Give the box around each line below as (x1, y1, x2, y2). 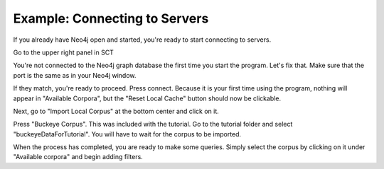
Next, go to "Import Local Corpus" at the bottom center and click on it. (13, 107, 220, 115)
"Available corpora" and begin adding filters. (13, 153, 144, 161)
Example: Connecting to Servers (13, 11, 209, 26)
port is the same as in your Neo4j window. (13, 71, 137, 79)
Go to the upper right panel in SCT (13, 48, 114, 57)
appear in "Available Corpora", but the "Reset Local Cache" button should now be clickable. (13, 94, 281, 103)
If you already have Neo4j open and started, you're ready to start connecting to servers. (13, 35, 272, 44)
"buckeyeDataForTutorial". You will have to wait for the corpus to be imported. (13, 129, 242, 138)
